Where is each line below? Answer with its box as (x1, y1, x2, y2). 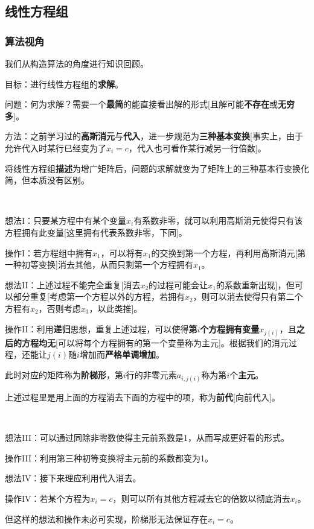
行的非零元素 (126, 368, 177, 381)
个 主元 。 (229, 368, 264, 381)
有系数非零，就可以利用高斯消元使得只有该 (133, 214, 303, 227)
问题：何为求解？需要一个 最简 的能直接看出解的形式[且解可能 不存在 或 (5, 98, 278, 110)
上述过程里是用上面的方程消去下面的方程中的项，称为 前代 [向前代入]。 (5, 391, 280, 404)
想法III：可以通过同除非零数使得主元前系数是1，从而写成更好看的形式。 (5, 431, 289, 444)
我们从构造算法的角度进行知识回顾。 (5, 57, 149, 69)
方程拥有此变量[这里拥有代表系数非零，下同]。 (5, 226, 187, 238)
